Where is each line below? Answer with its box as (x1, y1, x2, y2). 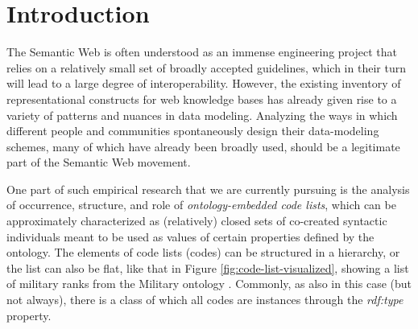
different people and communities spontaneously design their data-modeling (6, 122, 379, 139)
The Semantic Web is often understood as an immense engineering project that (6, 43, 397, 60)
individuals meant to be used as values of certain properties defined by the (6, 228, 375, 245)
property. (6, 306, 52, 323)
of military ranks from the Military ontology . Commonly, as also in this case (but (6, 275, 412, 292)
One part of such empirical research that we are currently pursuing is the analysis (6, 180, 410, 197)
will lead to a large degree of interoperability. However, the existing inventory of (6, 75, 401, 92)
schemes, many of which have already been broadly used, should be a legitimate (6, 138, 400, 154)
